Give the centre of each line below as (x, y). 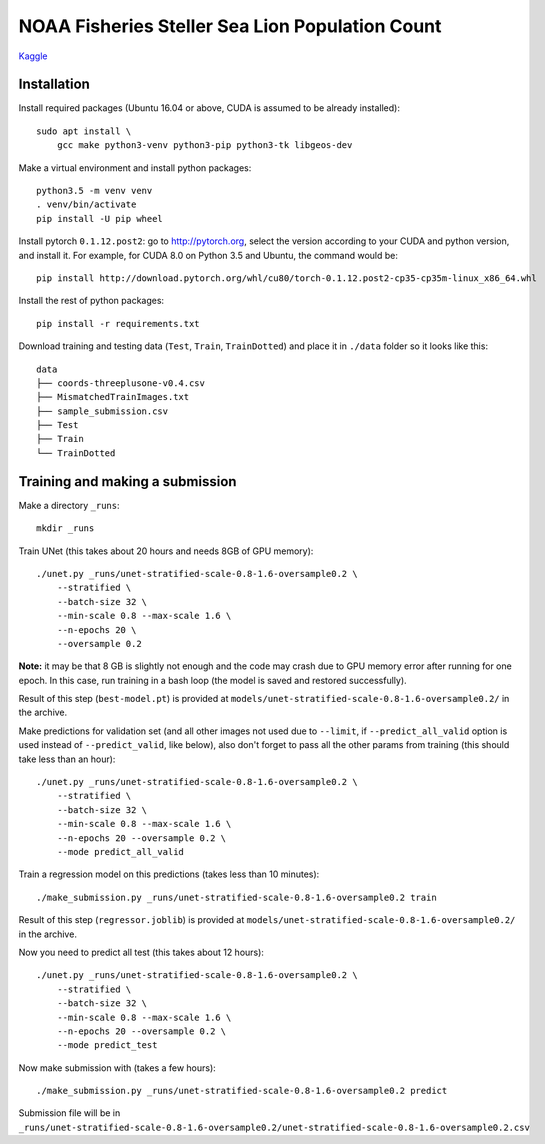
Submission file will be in (69, 1113)
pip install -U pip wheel (100, 218)
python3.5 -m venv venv (94, 191)
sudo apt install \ (84, 131)
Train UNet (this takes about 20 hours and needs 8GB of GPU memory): (166, 551)
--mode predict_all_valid (120, 851)
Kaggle (33, 56)
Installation (54, 84)
